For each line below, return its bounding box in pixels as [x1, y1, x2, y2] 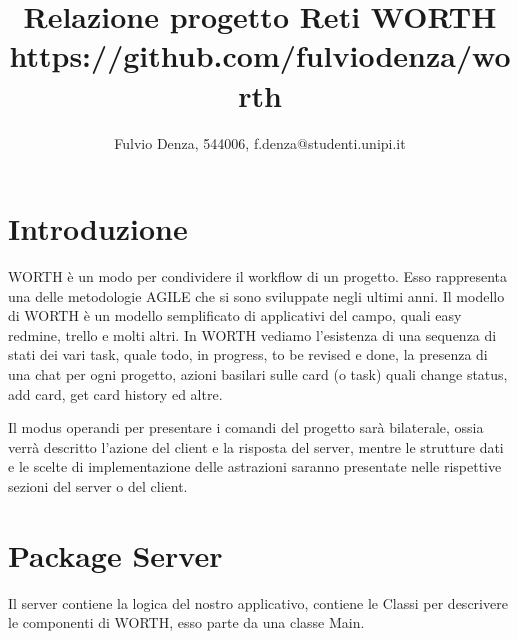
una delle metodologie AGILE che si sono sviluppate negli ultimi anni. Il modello [8, 285, 505, 306]
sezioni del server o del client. [8, 475, 188, 496]
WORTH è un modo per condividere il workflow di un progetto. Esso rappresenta [8, 266, 508, 287]
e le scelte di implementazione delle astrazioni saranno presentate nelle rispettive [8, 456, 502, 477]
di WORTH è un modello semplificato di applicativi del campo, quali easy [8, 305, 462, 326]
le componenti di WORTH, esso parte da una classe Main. [8, 612, 365, 633]
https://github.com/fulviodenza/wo [9, 35, 511, 76]
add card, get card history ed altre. [8, 383, 223, 404]
